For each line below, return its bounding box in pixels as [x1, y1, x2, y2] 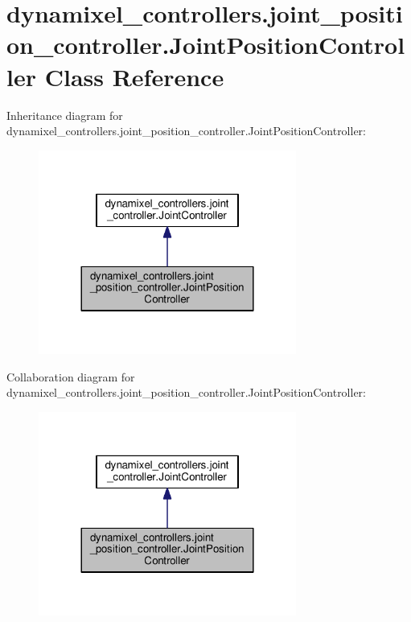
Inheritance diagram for [6, 106, 123, 123]
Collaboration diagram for [6, 368, 135, 385]
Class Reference [44, 60, 224, 93]
